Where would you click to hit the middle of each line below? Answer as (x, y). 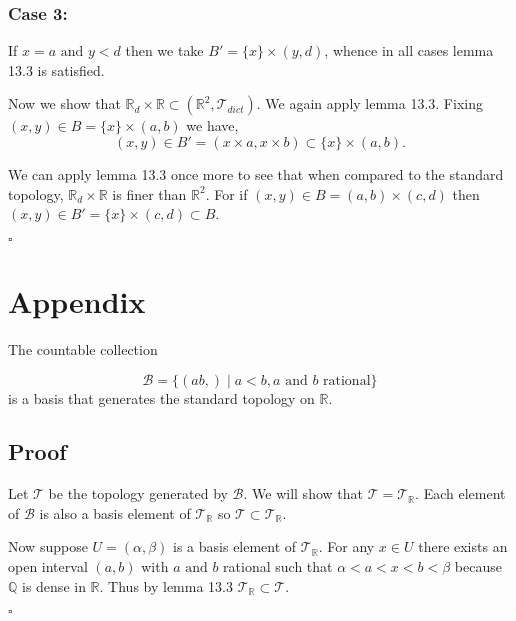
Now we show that (64, 103)
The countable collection (83, 348)
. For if (226, 193)
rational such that (278, 566)
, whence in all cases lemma (409, 50)
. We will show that (303, 493)
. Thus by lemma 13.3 (166, 585)
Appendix (77, 300)
